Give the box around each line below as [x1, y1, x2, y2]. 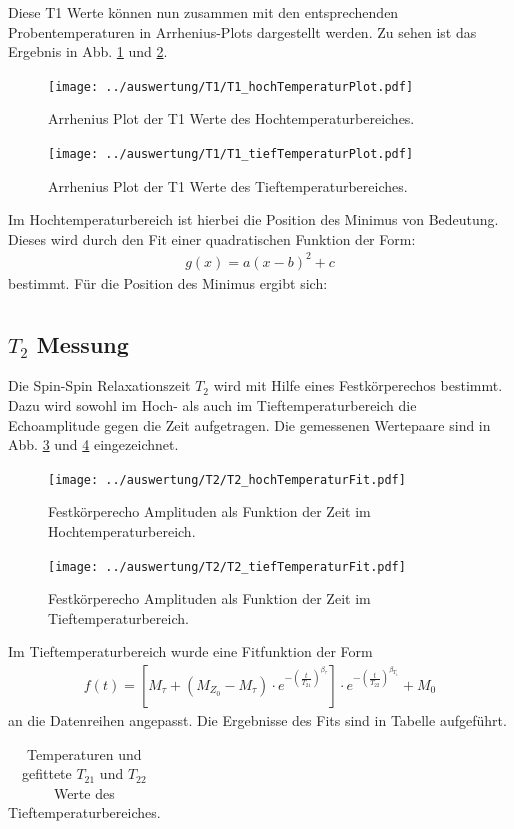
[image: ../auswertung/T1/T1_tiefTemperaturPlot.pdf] [48, 147, 414, 162]
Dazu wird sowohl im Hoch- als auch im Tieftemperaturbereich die [8, 394, 417, 415]
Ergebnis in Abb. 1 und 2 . [8, 41, 168, 62]
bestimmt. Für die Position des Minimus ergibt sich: [8, 273, 328, 293]
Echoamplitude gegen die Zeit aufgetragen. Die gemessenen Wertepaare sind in [8, 414, 491, 435]
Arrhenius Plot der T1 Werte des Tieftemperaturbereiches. [48, 175, 408, 196]
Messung [36, 328, 129, 359]
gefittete [21, 763, 72, 784]
